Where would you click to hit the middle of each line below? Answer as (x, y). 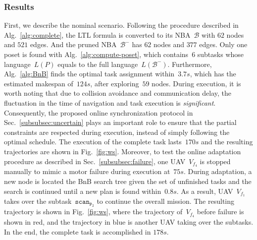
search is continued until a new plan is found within (83, 191)
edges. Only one (223, 44)
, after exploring (115, 83)
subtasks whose (221, 54)
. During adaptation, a (218, 171)
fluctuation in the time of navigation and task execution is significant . (110, 102)
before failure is (220, 211)
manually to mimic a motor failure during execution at (87, 171)
